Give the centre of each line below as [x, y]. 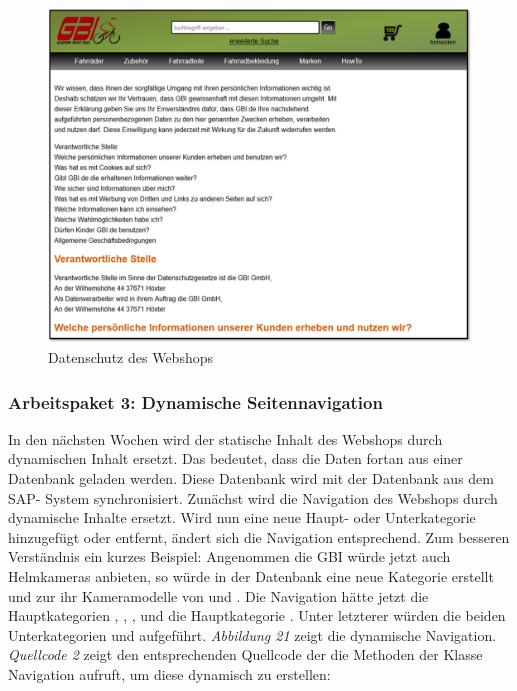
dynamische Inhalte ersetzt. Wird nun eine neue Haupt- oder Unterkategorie [242, 517]
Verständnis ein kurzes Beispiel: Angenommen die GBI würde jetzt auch [229, 556]
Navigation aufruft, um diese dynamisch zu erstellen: [169, 673]
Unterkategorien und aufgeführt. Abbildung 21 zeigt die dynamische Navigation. [252, 634]
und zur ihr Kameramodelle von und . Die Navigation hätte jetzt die [218, 595]
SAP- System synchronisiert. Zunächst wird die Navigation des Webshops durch [253, 497]
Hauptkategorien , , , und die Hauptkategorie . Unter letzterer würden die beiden [257, 615]
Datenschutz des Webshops [130, 356]
